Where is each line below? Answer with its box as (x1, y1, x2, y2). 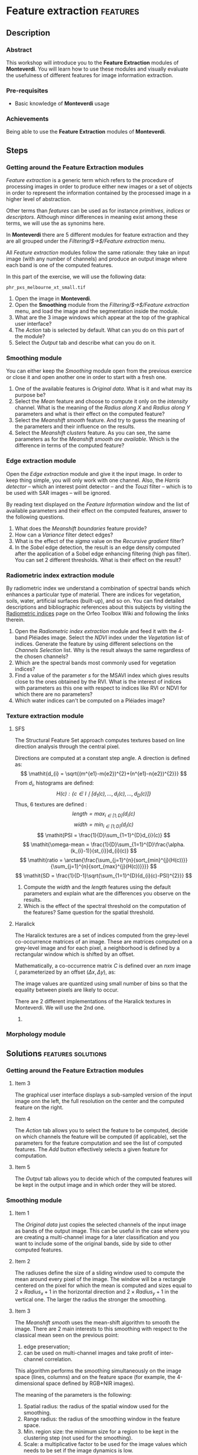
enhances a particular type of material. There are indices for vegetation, (6, 591, 181, 598)
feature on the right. (14, 1104, 64, 1111)
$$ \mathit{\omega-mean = (22, 841, 90, 848)
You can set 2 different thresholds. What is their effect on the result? (14, 556, 181, 563)
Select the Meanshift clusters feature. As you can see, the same (14, 429, 171, 437)
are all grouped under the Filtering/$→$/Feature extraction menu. (6, 237, 166, 244)
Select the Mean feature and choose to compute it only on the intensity (14, 398, 188, 405)
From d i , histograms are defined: (14, 779, 95, 788)
